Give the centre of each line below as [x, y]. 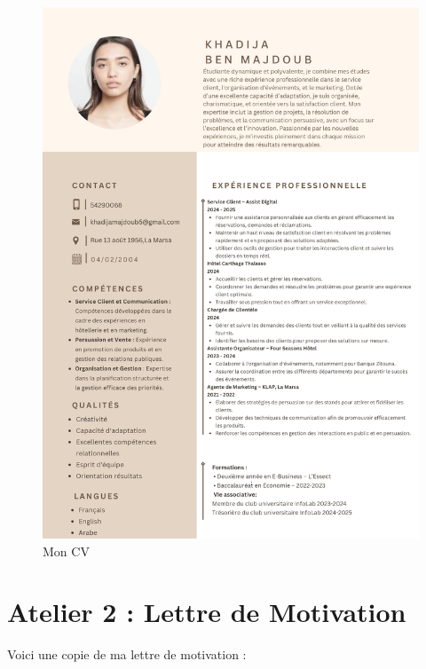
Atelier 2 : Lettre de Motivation [207, 612]
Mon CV [66, 551]
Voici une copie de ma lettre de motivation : [127, 654]
